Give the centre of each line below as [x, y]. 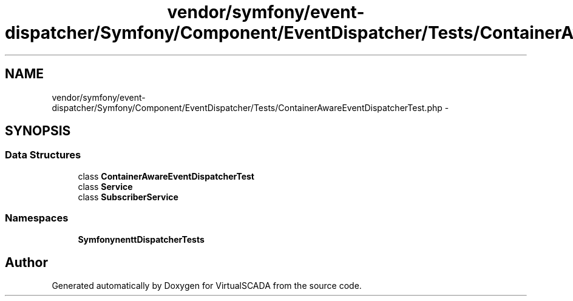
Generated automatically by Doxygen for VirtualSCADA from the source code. [207, 286]
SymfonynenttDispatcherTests [141, 239]
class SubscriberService [128, 197]
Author [26, 262]
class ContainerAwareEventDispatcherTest [166, 176]
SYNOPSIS [38, 131]
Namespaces [37, 218]
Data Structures [43, 155]
